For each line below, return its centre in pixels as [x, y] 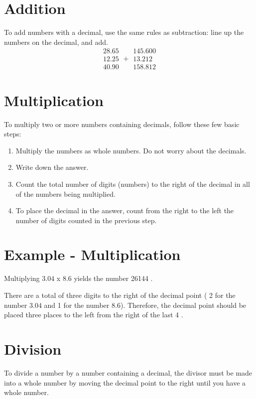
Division [33, 348]
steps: [13, 134]
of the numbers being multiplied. [65, 194]
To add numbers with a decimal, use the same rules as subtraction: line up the [124, 32]
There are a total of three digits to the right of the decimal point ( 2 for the [120, 295]
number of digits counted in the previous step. [86, 220]
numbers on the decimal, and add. [56, 42]
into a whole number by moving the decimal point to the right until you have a [125, 382]
